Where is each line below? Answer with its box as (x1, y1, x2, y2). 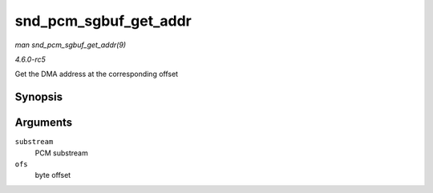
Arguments (14, 116, 73, 130)
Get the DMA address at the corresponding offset (14, 69, 179, 79)
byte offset (34, 171, 71, 180)
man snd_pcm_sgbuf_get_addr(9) (14, 40, 127, 50)
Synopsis (14, 90, 63, 104)
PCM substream (34, 148, 88, 158)
